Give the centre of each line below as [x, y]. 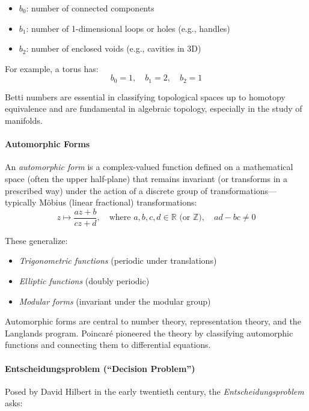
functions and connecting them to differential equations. [108, 345]
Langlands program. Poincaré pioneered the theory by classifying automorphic [149, 333]
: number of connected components [90, 8]
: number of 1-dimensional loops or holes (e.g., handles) [128, 28]
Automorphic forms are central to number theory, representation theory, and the [153, 321]
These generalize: [36, 240]
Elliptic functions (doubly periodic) [84, 281]
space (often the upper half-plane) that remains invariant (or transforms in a [146, 178]
